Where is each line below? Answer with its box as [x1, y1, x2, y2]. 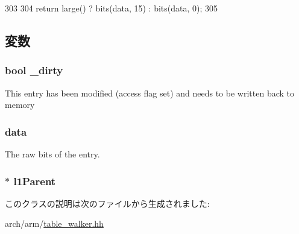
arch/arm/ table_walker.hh [5, 217, 104, 230]
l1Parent [13, 173, 56, 188]
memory [5, 98, 35, 111]
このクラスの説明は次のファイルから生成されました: [5, 197, 210, 209]
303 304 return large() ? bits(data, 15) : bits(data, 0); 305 [5, 2, 218, 14]
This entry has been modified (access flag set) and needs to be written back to [5, 86, 294, 99]
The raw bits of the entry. [5, 148, 100, 160]
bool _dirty [5, 63, 63, 78]
